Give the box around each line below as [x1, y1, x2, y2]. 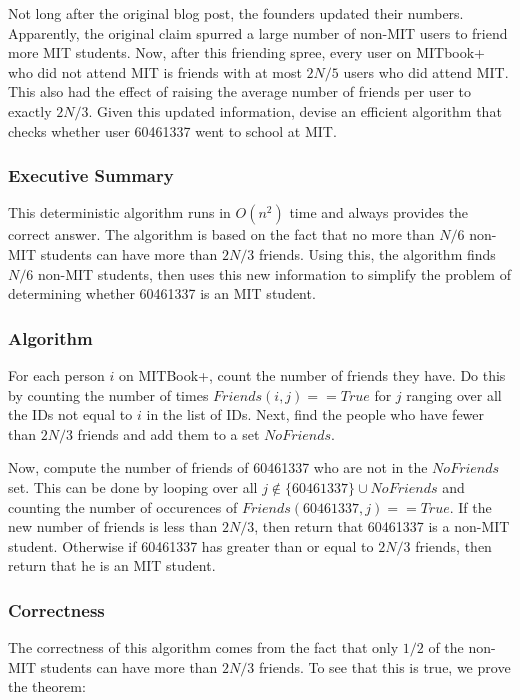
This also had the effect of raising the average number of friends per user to [8, 81, 471, 102]
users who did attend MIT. [343, 61, 509, 82]
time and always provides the [289, 202, 469, 223]
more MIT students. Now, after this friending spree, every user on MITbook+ [8, 42, 486, 63]
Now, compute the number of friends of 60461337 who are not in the [8, 457, 428, 478]
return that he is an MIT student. [8, 555, 216, 576]
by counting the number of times [8, 384, 209, 405]
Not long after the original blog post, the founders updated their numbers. [8, 3, 464, 23]
